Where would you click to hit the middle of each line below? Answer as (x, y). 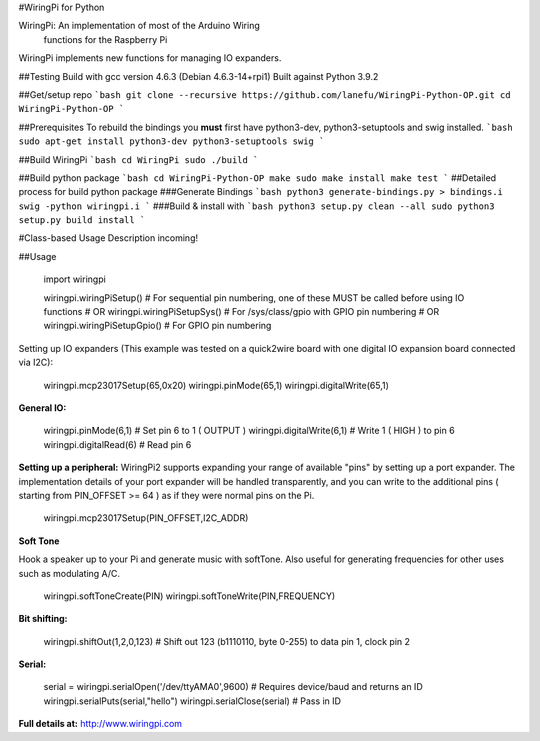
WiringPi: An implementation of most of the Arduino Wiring (139, 26)
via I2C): (36, 362)
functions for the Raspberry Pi (105, 39)
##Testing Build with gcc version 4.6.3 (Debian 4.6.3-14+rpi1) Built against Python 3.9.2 (198, 76)
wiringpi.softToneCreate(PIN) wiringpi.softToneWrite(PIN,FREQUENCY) (189, 596)
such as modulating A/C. (69, 573)
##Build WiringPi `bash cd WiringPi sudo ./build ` (138, 159)
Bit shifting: (43, 619)
